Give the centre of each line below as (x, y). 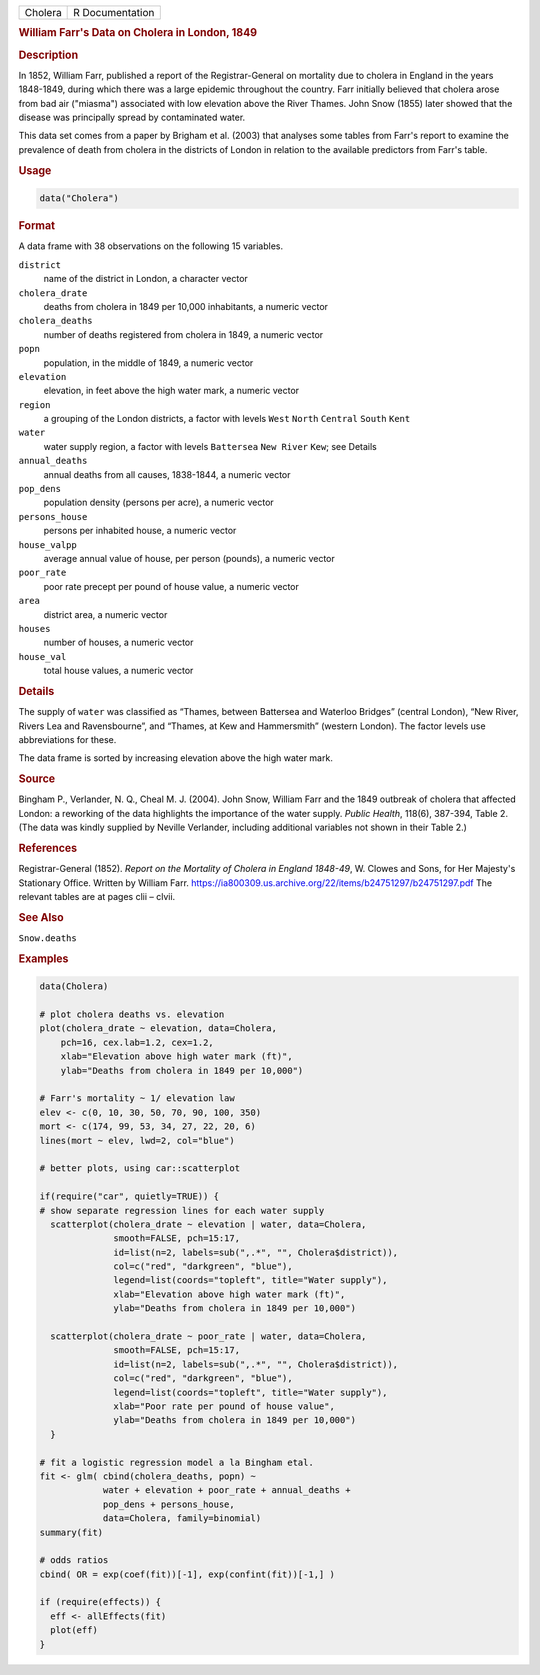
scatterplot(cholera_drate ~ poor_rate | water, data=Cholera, (208, 1336)
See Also (41, 917)
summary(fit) (71, 1532)
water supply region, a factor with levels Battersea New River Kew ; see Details (210, 446)
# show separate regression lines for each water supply (182, 1210)
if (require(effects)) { (100, 1602)
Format (36, 226)
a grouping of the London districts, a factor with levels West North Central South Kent (227, 419)
